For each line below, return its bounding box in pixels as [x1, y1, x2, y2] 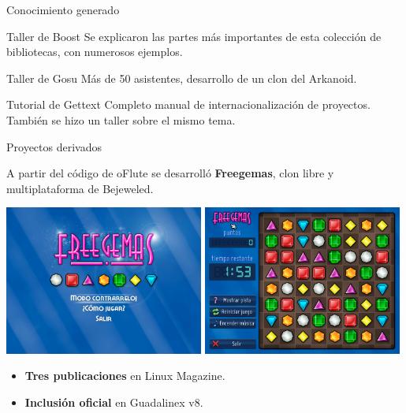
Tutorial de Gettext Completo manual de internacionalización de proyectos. [6, 96, 371, 113]
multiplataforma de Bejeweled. [6, 180, 154, 196]
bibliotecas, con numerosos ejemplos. [6, 43, 183, 60]
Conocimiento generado [6, 2, 120, 17]
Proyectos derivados [6, 138, 102, 154]
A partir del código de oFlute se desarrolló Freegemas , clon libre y [6, 165, 334, 181]
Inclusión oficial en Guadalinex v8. [24, 393, 203, 410]
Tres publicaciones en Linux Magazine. [24, 367, 225, 384]
